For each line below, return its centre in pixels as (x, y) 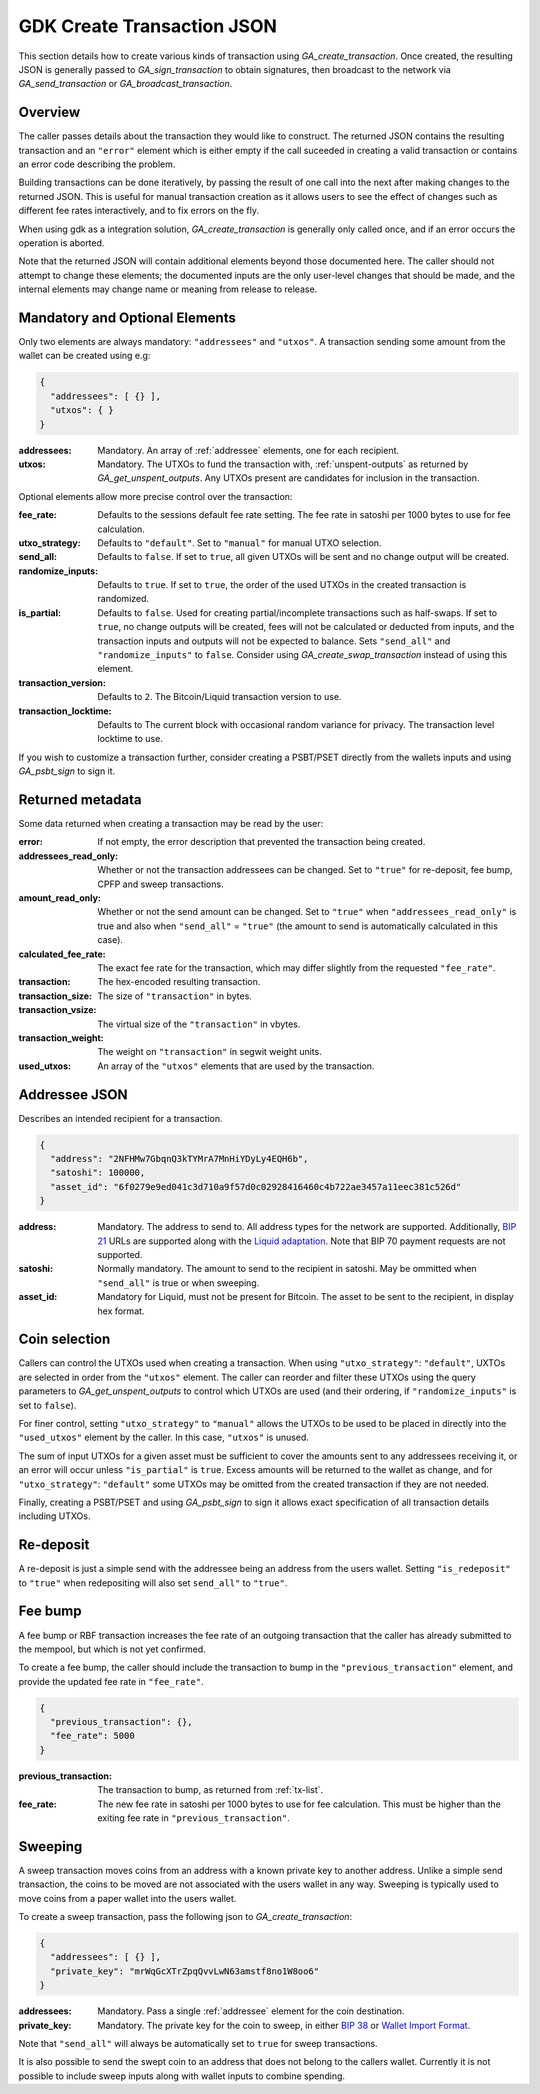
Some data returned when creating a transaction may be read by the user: (171, 824)
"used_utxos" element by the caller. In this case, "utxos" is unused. (164, 1437)
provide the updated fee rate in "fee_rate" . (111, 1681)
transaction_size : (55, 996)
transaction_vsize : (57, 1010)
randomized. (123, 599)
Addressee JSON (73, 1094)
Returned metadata (80, 799)
